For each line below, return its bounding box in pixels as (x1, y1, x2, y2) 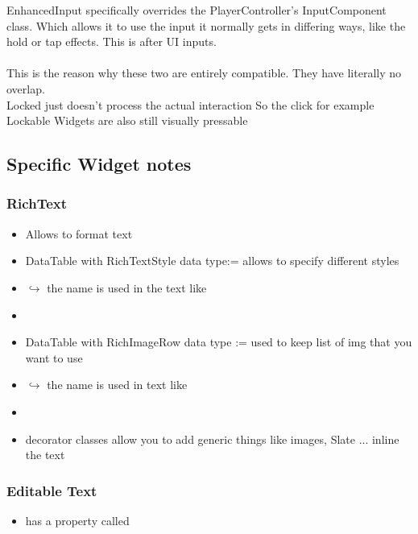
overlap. (6, 80, 45, 97)
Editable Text (6, 480, 97, 500)
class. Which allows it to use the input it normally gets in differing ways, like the (6, 17, 406, 34)
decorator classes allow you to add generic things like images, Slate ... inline (25, 430, 399, 447)
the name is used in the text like (47, 279, 207, 296)
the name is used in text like (47, 376, 188, 393)
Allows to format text (25, 225, 133, 242)
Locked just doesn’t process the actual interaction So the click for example (6, 96, 375, 113)
